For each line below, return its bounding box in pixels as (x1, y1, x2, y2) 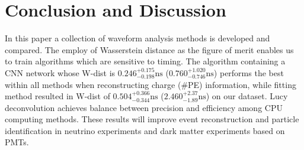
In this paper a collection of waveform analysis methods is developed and (5, 32, 270, 44)
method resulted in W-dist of (5, 90, 110, 102)
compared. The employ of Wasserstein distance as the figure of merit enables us (5, 43, 294, 56)
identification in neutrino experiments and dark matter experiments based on (5, 124, 285, 136)
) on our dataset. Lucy (206, 90, 288, 102)
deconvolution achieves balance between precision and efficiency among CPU (5, 101, 283, 113)
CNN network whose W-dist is (5, 66, 116, 79)
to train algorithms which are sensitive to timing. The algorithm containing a (5, 55, 286, 67)
